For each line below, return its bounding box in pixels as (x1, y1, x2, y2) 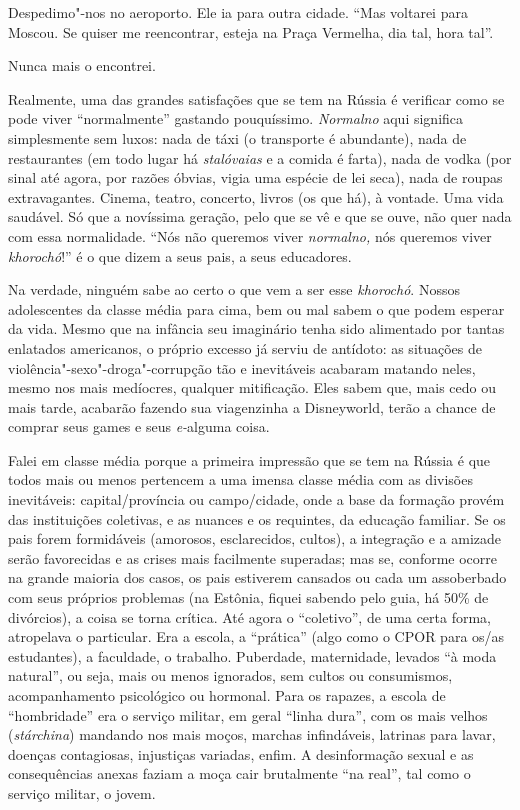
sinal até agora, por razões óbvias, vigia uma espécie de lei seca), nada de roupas (8, 167, 503, 188)
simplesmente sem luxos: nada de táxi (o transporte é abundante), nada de (8, 127, 467, 148)
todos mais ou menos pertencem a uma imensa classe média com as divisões (8, 469, 473, 490)
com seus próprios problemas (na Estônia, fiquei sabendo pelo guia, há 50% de (8, 587, 489, 608)
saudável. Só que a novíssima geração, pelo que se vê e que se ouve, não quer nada (8, 206, 512, 227)
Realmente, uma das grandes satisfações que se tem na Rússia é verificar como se (8, 88, 505, 109)
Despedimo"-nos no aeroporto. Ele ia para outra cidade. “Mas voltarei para (8, 2, 468, 22)
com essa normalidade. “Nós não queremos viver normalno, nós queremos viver (8, 225, 492, 246)
